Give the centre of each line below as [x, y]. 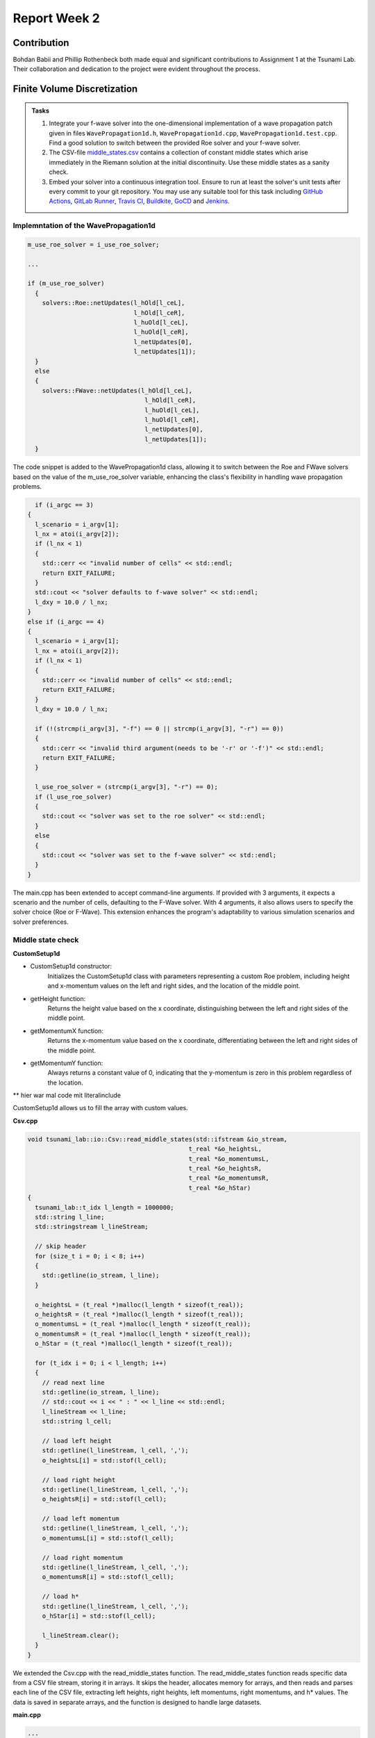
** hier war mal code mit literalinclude [67, 1096]
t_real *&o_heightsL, [225, 1149]
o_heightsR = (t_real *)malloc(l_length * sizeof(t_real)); [139, 1314]
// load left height [77, 1440]
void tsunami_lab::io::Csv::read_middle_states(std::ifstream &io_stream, [158, 1139]
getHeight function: [58, 998]
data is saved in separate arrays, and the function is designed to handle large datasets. [137, 1702]
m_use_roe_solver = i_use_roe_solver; [93, 244]
